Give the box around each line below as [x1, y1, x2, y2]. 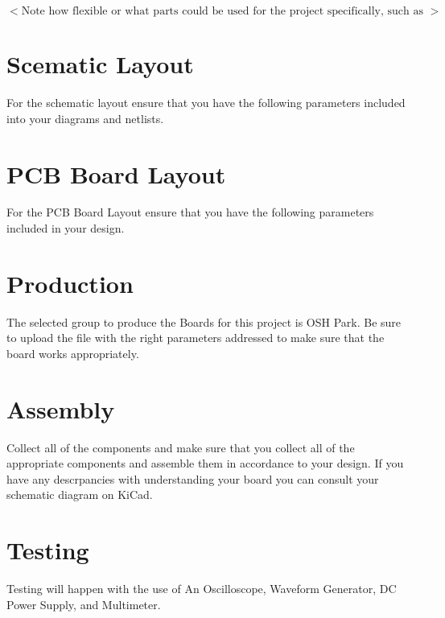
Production [6, 266, 134, 299]
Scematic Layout [6, 47, 194, 80]
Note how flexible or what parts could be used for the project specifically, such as [21, 6, 423, 17]
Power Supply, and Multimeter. [6, 595, 161, 612]
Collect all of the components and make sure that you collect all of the [6, 439, 355, 455]
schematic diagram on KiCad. [6, 486, 153, 503]
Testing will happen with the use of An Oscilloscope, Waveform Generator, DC [6, 580, 397, 597]
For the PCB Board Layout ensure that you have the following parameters [6, 204, 374, 220]
